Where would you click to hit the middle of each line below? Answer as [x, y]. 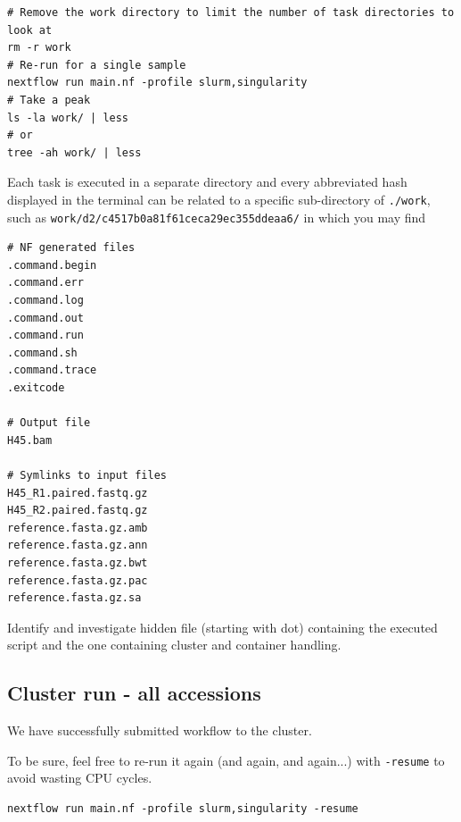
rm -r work [39, 48]
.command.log [45, 301]
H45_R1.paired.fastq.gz [78, 493]
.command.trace [52, 370]
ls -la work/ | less [68, 117]
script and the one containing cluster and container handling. [174, 645]
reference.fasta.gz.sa [74, 598]
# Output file [49, 423]
